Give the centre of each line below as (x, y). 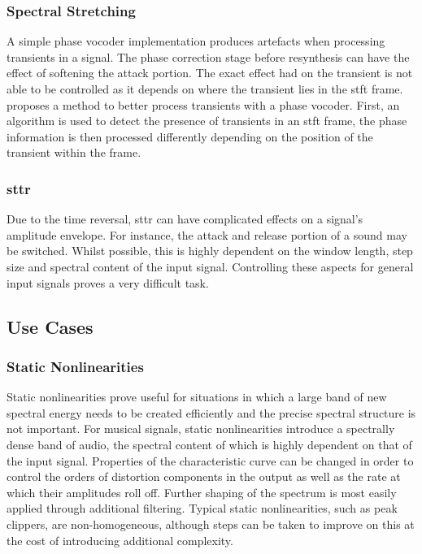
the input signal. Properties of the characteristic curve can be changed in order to (210, 460)
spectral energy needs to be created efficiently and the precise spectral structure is (211, 412)
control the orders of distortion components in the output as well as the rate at (204, 476)
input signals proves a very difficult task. (108, 282)
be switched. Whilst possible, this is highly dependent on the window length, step (210, 251)
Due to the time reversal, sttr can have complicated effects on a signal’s (185, 219)
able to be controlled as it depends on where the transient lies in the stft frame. (205, 89)
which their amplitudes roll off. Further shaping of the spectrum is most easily (202, 492)
